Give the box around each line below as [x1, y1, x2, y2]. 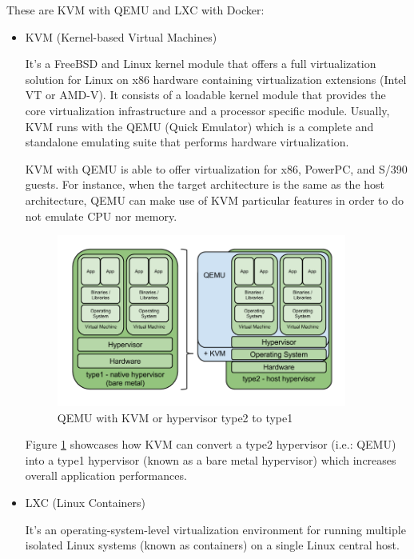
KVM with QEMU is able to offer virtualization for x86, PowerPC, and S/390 [25, 160, 408, 177]
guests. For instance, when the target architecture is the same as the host [25, 176, 385, 193]
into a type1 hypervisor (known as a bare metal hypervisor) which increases [25, 451, 396, 468]
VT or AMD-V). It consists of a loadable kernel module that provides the [25, 86, 386, 103]
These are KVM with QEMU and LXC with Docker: [6, 2, 265, 18]
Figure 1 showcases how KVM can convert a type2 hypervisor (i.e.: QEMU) [25, 436, 396, 453]
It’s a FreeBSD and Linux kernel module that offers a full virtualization [25, 55, 376, 72]
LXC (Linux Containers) [25, 493, 146, 510]
